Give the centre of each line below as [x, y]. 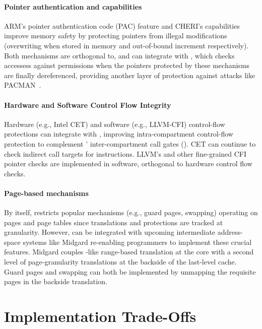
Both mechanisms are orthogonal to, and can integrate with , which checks [119, 55]
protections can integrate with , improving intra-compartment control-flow [119, 134]
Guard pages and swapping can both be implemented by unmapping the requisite [130, 271]
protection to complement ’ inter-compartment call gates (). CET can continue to [130, 143]
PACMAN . [23, 85]
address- [230, 232]
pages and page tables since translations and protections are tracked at [114, 222]
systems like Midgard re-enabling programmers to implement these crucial [137, 242]
